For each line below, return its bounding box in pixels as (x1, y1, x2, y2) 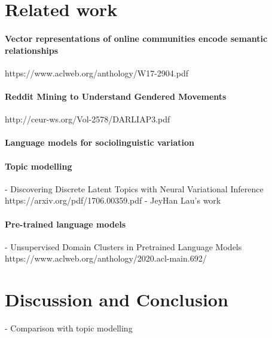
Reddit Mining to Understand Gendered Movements (5, 90, 227, 102)
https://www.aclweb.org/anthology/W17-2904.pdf (5, 66, 188, 79)
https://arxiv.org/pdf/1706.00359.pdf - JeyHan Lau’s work (5, 194, 221, 207)
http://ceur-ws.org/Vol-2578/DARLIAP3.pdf (5, 113, 170, 125)
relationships (5, 44, 59, 56)
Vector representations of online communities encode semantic (5, 32, 268, 44)
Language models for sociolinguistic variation (5, 136, 194, 149)
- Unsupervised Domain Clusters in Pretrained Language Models (5, 240, 242, 253)
